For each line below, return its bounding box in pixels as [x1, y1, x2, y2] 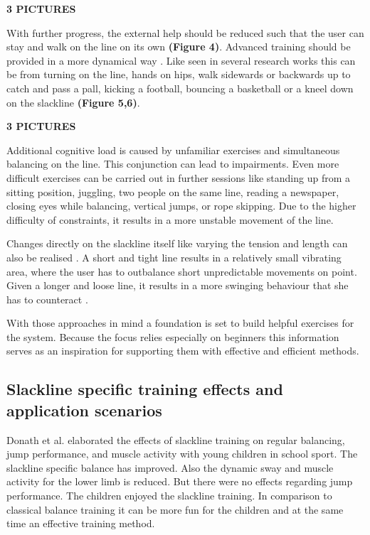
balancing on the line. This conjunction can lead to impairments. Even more [6, 156, 339, 171]
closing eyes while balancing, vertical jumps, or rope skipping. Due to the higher [6, 198, 356, 213]
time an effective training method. [6, 516, 155, 531]
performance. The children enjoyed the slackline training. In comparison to [6, 488, 332, 503]
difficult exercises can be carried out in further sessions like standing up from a [6, 170, 350, 185]
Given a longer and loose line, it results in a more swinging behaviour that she [6, 278, 349, 293]
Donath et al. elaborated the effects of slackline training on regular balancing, [6, 432, 345, 447]
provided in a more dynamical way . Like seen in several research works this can [6, 53, 356, 67]
